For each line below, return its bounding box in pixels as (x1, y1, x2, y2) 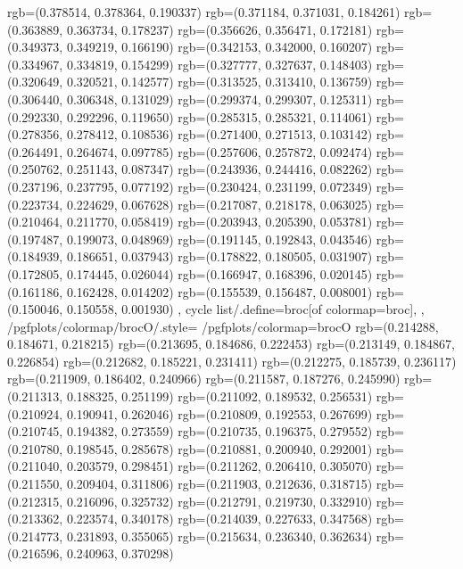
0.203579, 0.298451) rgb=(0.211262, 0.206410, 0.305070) (66, 457, 373, 475)
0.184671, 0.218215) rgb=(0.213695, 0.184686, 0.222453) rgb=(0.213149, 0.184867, (7, 334, 455, 353)
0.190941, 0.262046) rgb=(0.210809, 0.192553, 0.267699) (66, 404, 373, 423)
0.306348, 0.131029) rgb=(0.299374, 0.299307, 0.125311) (66, 89, 373, 108)
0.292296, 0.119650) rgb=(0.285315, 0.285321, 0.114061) (66, 107, 373, 126)
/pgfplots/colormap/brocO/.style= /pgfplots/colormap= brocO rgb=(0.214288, (7, 317, 439, 335)
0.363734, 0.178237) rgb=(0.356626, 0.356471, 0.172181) (66, 20, 373, 38)
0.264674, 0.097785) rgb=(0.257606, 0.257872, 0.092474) (66, 142, 373, 161)
